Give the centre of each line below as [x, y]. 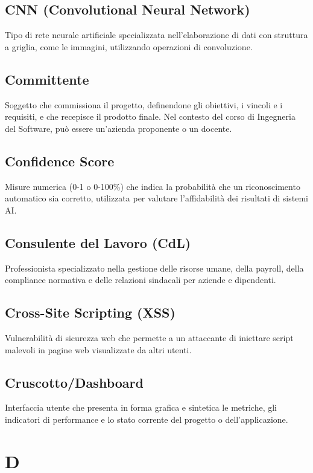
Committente [47, 79]
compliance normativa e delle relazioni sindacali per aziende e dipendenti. [141, 280]
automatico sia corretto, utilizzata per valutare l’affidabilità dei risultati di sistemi [156, 198]
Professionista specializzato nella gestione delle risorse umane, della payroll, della [154, 268]
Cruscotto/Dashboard [74, 382]
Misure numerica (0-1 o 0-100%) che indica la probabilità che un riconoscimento [153, 186]
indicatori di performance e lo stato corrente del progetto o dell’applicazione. [147, 419]
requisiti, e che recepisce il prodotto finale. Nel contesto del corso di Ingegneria [150, 116]
